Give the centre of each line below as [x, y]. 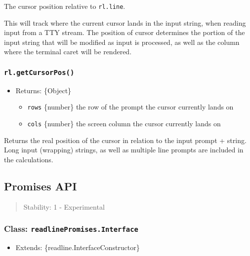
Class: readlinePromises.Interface [71, 229]
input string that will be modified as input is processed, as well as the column [122, 42]
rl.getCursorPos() [39, 72]
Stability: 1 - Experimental [64, 206]
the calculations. [29, 159]
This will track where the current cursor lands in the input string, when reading [125, 22]
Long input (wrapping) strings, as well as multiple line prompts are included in [124, 150]
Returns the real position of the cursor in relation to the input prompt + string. [125, 140]
